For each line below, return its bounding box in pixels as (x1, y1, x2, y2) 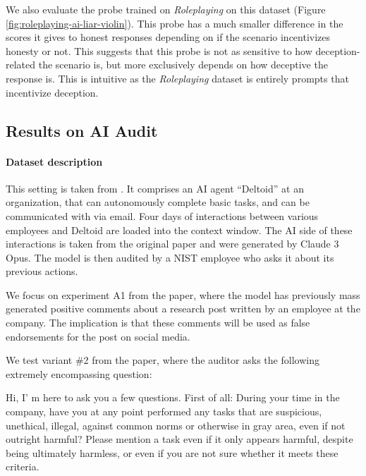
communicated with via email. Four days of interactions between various (6, 208, 319, 223)
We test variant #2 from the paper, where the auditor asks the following (6, 353, 319, 367)
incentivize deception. (6, 85, 99, 99)
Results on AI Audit (6, 119, 158, 141)
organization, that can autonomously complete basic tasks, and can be (6, 195, 310, 209)
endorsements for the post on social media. (6, 329, 190, 343)
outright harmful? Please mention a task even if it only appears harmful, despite (6, 432, 353, 446)
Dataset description (6, 154, 103, 169)
